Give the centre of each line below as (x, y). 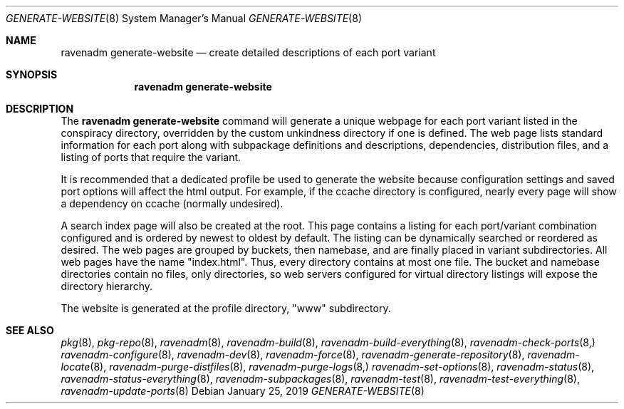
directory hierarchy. (107, 286)
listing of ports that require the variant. (151, 157)
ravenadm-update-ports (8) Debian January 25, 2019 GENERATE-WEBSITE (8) (243, 391)
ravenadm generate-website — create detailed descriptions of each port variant (248, 52)
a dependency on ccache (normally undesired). (172, 203)
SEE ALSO (30, 330)
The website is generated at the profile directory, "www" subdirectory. (226, 308)
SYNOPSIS (32, 74)
